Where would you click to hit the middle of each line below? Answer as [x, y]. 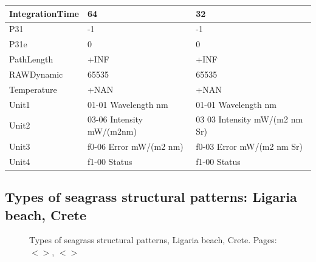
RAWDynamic [36, 74]
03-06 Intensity [115, 119]
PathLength [31, 59]
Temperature [33, 89]
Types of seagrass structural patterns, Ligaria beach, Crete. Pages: [153, 240]
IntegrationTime [44, 13]
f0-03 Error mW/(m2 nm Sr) [249, 146]
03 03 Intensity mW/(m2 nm [249, 119]
